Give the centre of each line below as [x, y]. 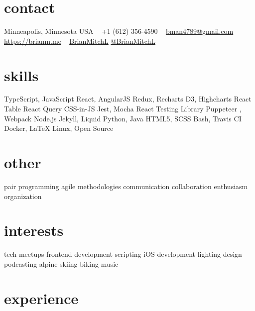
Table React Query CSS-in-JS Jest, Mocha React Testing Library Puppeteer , [123, 109]
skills [21, 75]
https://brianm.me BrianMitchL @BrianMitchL [80, 41]
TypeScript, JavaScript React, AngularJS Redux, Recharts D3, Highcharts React [128, 99]
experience [41, 298]
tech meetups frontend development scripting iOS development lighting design [123, 254]
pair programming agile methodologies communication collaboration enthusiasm [126, 186]
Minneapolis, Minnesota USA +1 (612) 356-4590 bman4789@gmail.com [119, 31]
